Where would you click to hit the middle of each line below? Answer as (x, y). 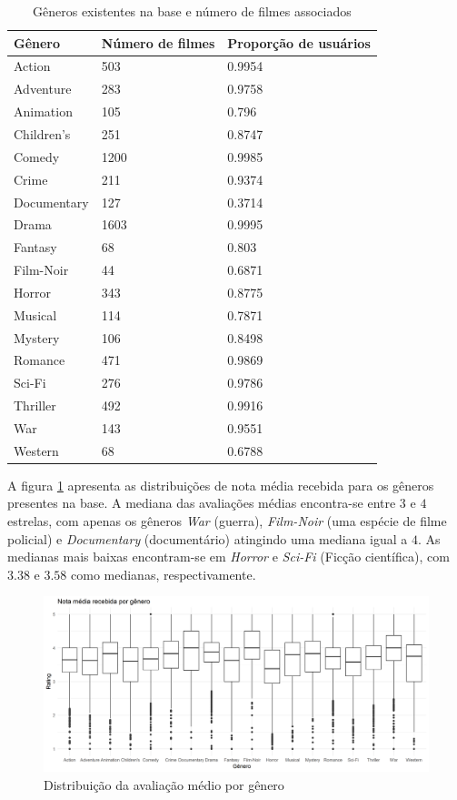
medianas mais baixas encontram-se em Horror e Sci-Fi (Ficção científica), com (228, 557)
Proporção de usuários (299, 42)
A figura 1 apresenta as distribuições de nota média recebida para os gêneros (221, 485)
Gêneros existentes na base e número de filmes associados (192, 11)
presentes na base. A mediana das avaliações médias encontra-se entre (202, 503)
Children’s (42, 133)
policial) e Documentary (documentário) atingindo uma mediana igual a (208, 538)
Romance (40, 360)
